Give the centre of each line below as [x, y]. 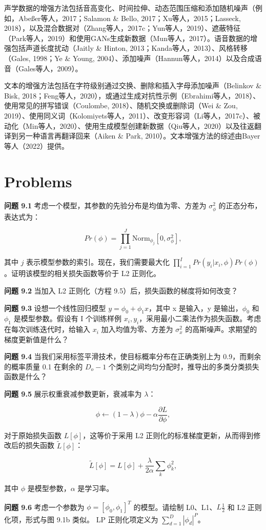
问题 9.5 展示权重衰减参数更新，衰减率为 [73, 394]
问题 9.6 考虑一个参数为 [44, 507]
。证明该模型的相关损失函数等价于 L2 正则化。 [83, 273]
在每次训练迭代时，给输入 [47, 329]
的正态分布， [240, 205]
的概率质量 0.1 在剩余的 [44, 366]
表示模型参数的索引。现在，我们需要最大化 [98, 262]
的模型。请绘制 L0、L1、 [175, 507]
